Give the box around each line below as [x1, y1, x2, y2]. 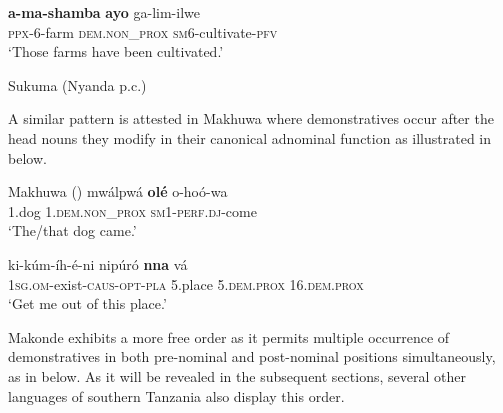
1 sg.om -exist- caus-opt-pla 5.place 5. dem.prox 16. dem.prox [8, 273, 364, 294]
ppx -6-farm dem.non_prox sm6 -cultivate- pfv [8, 21, 278, 42]
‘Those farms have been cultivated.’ [8, 41, 224, 62]
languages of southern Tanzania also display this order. [8, 385, 345, 406]
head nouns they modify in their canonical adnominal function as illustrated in [8, 127, 491, 148]
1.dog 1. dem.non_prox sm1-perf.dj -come [8, 200, 257, 221]
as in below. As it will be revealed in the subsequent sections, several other [8, 365, 466, 386]
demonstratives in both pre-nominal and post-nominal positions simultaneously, [8, 346, 496, 367]
